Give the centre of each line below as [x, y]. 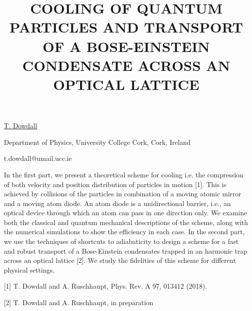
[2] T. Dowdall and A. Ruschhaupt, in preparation [79, 302]
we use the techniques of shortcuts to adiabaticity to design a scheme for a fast [121, 241]
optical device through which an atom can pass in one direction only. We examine [126, 213]
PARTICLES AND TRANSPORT [126, 27]
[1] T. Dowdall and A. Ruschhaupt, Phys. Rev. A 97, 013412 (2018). [106, 286]
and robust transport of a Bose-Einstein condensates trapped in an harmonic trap [126, 251]
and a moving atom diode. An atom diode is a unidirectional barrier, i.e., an [118, 203]
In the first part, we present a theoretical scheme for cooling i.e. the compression [124, 174]
